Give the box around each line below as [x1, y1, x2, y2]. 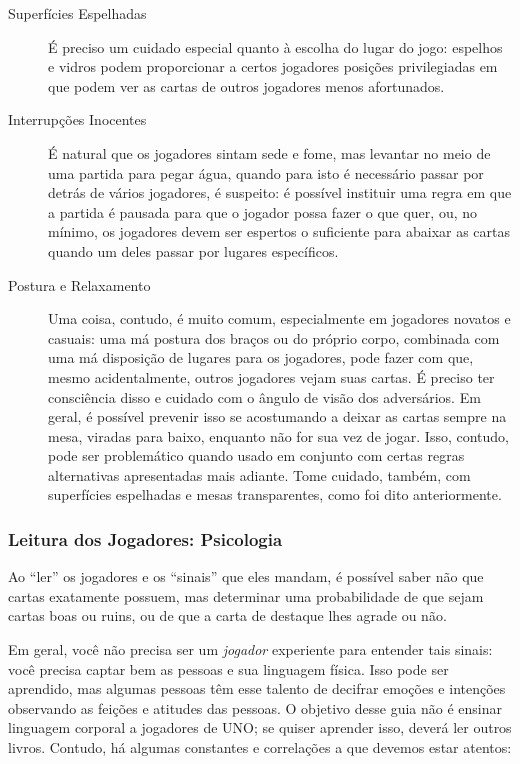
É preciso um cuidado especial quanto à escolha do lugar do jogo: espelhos [48, 36, 503, 57]
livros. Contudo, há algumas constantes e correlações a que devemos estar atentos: [8, 737, 512, 758]
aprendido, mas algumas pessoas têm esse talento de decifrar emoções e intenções [8, 678, 506, 699]
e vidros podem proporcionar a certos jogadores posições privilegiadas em [48, 56, 498, 77]
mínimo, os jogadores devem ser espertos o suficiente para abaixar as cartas [48, 221, 511, 242]
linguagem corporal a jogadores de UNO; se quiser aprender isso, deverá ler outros [8, 717, 512, 738]
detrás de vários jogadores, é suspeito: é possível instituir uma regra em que [48, 182, 512, 203]
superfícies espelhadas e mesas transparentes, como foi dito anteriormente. [48, 484, 502, 505]
